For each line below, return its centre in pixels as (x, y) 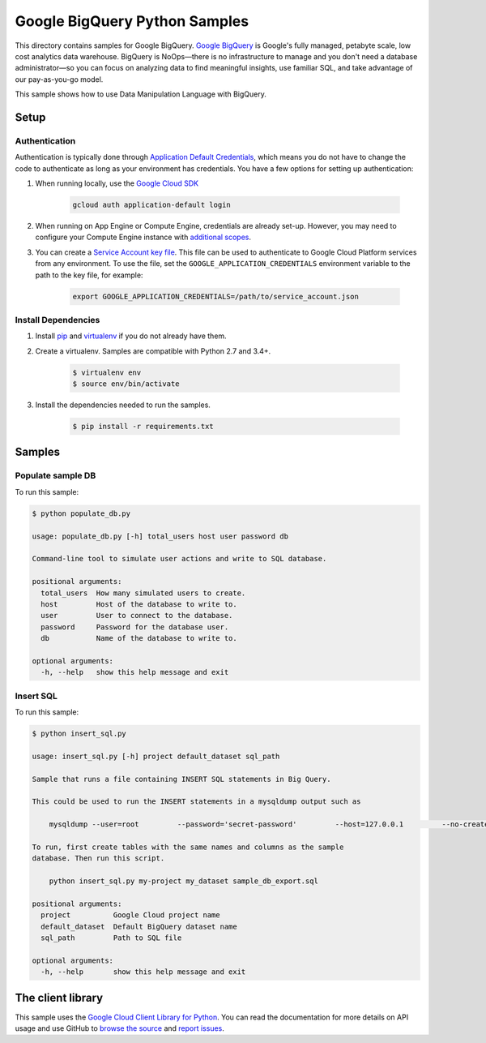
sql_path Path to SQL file (111, 938)
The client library (59, 998)
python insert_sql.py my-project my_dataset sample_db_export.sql (184, 881)
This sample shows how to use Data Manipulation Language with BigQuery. (141, 94)
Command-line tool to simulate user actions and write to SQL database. (179, 559)
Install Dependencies (58, 320)
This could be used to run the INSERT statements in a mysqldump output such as (196, 802)
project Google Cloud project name (130, 915)
